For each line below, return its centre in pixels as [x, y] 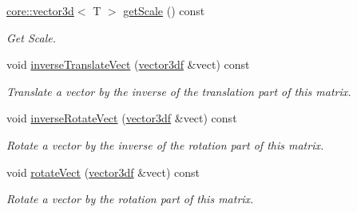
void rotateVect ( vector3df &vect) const [103, 172]
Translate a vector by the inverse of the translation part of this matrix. [179, 91]
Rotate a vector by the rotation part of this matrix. [130, 199]
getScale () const [164, 10]
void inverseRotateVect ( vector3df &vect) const [122, 118]
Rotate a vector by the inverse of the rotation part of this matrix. [165, 144]
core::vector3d [40, 10]
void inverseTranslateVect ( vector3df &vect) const [128, 64]
